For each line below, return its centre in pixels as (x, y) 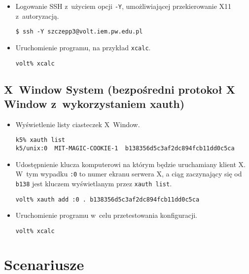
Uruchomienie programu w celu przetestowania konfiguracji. (106, 215)
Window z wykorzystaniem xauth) (94, 103)
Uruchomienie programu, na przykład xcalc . (83, 47)
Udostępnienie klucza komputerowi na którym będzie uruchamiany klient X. (130, 164)
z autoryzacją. (37, 16)
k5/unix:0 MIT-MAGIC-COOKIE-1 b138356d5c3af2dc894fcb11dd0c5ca (125, 149)
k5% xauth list (40, 140)
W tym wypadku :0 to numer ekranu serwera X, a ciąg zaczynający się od (129, 174)
